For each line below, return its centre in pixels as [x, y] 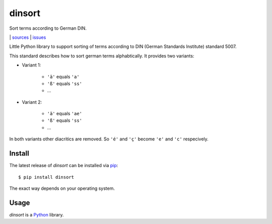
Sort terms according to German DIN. [48, 28]
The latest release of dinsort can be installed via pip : [64, 166]
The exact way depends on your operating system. [62, 188]
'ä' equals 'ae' [65, 114]
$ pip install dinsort [46, 177]
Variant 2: [32, 102]
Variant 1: [31, 65]
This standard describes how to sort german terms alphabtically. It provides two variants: [102, 56]
